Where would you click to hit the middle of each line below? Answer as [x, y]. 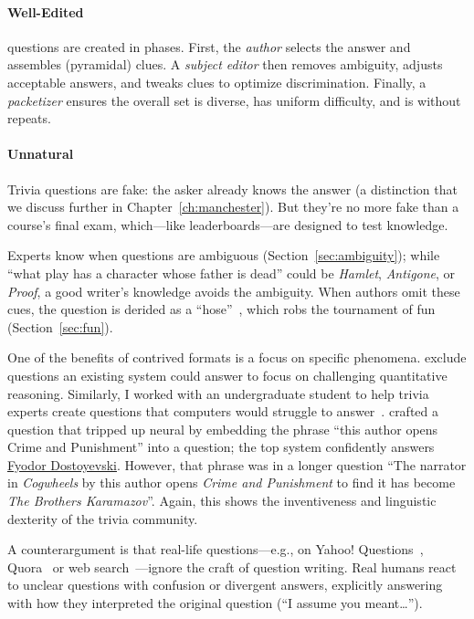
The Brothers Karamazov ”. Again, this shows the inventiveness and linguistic [222, 501]
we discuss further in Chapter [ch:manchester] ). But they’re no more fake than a [233, 207]
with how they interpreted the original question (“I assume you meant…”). [215, 603]
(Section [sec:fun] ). [60, 326]
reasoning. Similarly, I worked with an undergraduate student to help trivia [218, 393]
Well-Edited [46, 11]
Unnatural [41, 154]
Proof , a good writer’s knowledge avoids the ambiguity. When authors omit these [234, 291]
